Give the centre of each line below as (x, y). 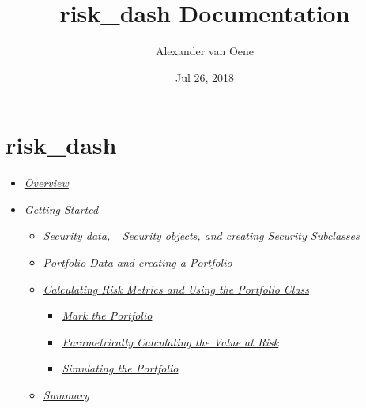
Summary (66, 395)
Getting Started (61, 209)
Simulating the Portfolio (120, 368)
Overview (46, 183)
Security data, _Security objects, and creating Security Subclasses (201, 236)
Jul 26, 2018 (205, 77)
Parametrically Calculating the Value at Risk (170, 341)
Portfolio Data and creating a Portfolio (138, 262)
